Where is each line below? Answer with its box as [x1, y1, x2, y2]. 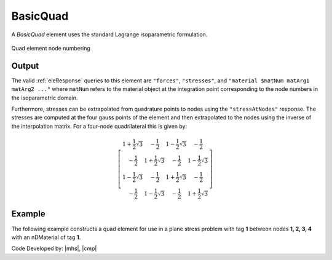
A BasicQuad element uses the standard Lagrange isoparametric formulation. [11, 31, 208, 38]
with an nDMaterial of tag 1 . [11, 234, 81, 241]
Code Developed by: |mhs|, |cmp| [11, 245, 97, 252]
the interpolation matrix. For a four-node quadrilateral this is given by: [11, 122, 188, 130]
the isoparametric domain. [11, 94, 78, 101]
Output [11, 60, 39, 71]
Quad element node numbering [11, 44, 90, 52]
